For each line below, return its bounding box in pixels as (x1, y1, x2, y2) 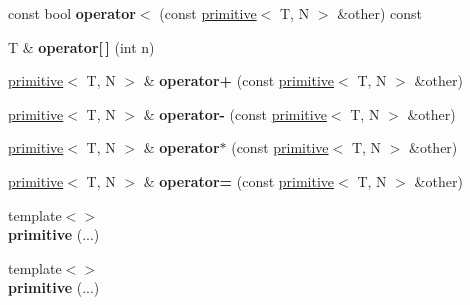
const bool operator (8, 3, 136, 23)
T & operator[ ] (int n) (8, 36, 155, 57)
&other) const (337, 3, 423, 23)
